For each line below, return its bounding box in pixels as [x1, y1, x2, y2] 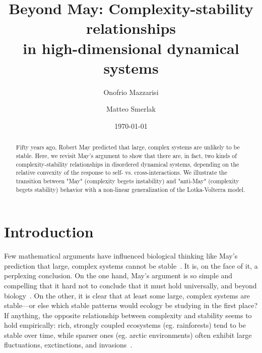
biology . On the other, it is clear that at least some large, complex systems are [4, 290, 250, 300]
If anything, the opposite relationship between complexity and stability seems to [4, 310, 252, 320]
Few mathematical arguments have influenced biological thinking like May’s [4, 250, 238, 261]
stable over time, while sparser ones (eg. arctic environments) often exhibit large [4, 329, 252, 340]
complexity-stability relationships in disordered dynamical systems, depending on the [16, 160, 239, 168]
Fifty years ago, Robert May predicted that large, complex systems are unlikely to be [16, 143, 240, 152]
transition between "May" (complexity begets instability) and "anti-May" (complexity [16, 176, 239, 185]
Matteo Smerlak [106, 104, 156, 114]
